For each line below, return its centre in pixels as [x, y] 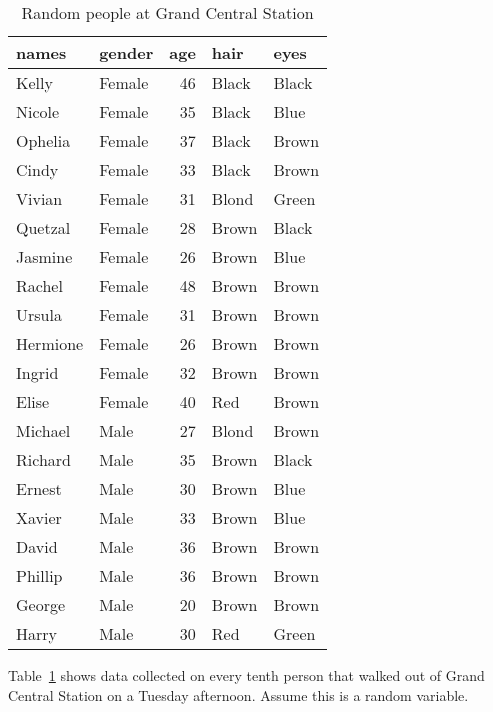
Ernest [39, 488]
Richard [43, 459]
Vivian [39, 198]
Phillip [39, 575]
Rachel [39, 285]
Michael [43, 430]
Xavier [39, 517]
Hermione [50, 343]
